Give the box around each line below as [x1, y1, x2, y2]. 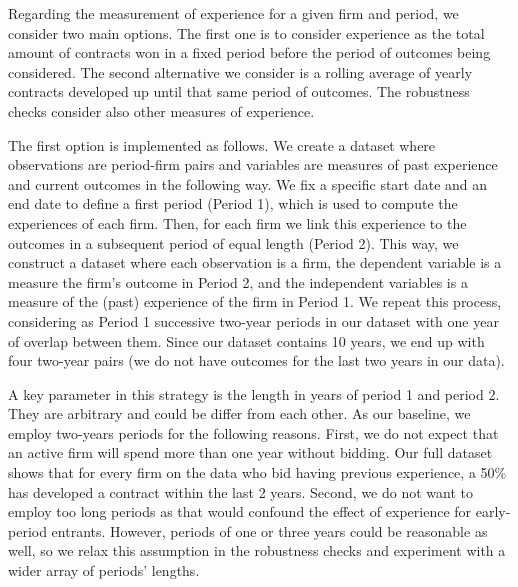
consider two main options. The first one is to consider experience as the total [8, 22, 485, 43]
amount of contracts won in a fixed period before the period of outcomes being [8, 42, 491, 63]
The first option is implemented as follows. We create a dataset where [8, 134, 436, 155]
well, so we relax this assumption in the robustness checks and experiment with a [8, 540, 506, 561]
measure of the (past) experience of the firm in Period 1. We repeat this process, [8, 291, 502, 312]
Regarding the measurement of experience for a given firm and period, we [8, 3, 459, 23]
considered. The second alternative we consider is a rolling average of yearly [8, 61, 473, 82]
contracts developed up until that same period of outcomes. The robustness [8, 81, 470, 102]
